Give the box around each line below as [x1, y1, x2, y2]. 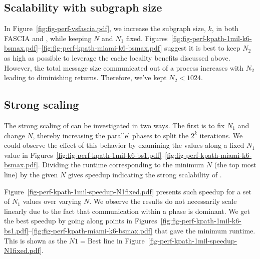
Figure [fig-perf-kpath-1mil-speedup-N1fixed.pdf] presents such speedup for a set [4, 186, 251, 196]
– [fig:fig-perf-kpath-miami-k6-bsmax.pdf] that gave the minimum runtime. [28, 225, 255, 235]
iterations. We [199, 130, 243, 140]
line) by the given [4, 169, 58, 179]
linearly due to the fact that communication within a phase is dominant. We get [4, 205, 250, 216]
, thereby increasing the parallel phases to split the [33, 130, 189, 140]
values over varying [23, 196, 82, 206]
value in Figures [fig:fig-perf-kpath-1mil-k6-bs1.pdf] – [4, 149, 165, 160]
